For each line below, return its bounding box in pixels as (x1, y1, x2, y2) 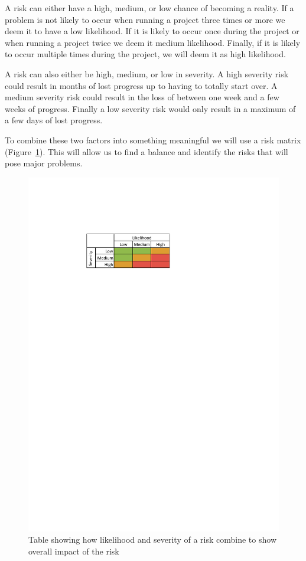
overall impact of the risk (28, 544, 119, 557)
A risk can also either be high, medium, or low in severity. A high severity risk (5, 67, 289, 80)
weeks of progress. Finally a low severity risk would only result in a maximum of (5, 102, 296, 114)
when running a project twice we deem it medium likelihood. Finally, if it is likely (5, 36, 301, 48)
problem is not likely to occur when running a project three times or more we (5, 13, 285, 25)
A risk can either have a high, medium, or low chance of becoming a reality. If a (5, 2, 294, 14)
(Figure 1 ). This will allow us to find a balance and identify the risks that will (5, 145, 288, 158)
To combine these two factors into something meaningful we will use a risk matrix (5, 133, 301, 146)
